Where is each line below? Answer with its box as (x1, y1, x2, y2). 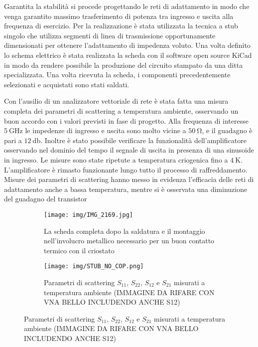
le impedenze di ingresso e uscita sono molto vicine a (25, 125, 186, 136)
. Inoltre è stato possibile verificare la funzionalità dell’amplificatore (40, 135, 247, 145)
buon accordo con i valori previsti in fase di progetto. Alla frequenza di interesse (4, 115, 249, 126)
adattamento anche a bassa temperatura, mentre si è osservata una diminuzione (4, 183, 248, 194)
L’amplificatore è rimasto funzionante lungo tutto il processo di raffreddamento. (4, 164, 248, 174)
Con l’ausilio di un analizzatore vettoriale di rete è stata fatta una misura (4, 96, 229, 106)
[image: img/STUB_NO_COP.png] (44, 263, 144, 270)
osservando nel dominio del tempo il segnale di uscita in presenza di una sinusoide (4, 145, 254, 155)
